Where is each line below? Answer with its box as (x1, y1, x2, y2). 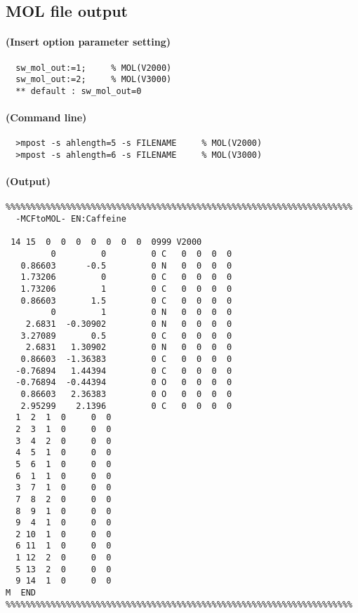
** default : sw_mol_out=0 (15, 86, 142, 96)
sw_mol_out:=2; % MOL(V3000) (15, 74, 172, 85)
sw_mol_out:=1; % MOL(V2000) (15, 62, 172, 73)
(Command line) (6, 110, 87, 125)
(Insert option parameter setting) (6, 34, 171, 49)
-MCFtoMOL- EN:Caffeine (15, 214, 126, 224)
